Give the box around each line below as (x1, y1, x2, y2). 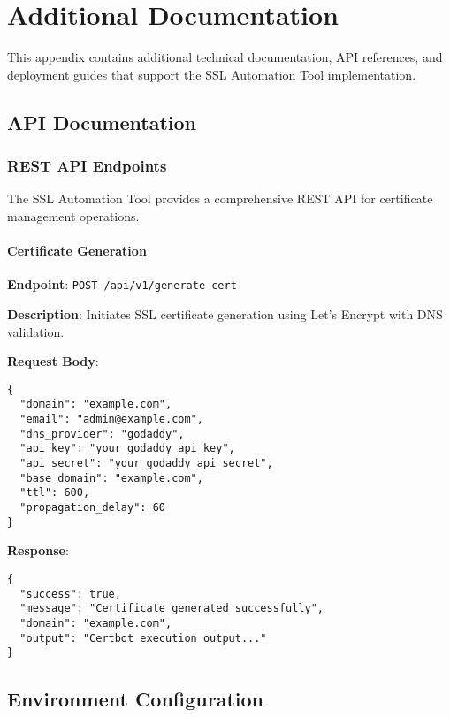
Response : (7, 541, 69, 560)
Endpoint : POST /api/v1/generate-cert (7, 275, 237, 294)
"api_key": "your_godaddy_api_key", (19, 442, 235, 455)
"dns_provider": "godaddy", (19, 427, 185, 440)
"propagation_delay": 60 (19, 500, 165, 514)
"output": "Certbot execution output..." (19, 631, 267, 645)
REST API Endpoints (7, 155, 167, 177)
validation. (7, 322, 65, 340)
